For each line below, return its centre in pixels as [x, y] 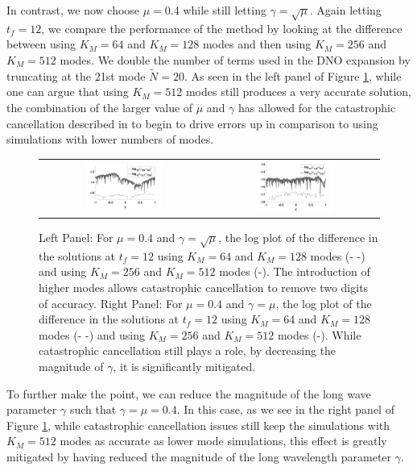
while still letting [225, 10]
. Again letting [345, 10]
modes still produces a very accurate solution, [298, 92]
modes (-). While [319, 334]
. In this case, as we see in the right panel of [285, 409]
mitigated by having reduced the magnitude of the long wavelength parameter [199, 457]
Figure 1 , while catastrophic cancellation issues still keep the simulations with [198, 425]
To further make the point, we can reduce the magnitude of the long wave [189, 393]
